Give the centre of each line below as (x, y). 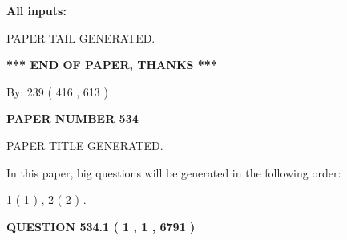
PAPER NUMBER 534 (73, 118)
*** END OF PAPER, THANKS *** (112, 65)
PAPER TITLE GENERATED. (85, 145)
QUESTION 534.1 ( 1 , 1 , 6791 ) (101, 226)
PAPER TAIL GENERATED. (81, 37)
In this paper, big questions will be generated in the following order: (174, 172)
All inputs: (36, 10)
